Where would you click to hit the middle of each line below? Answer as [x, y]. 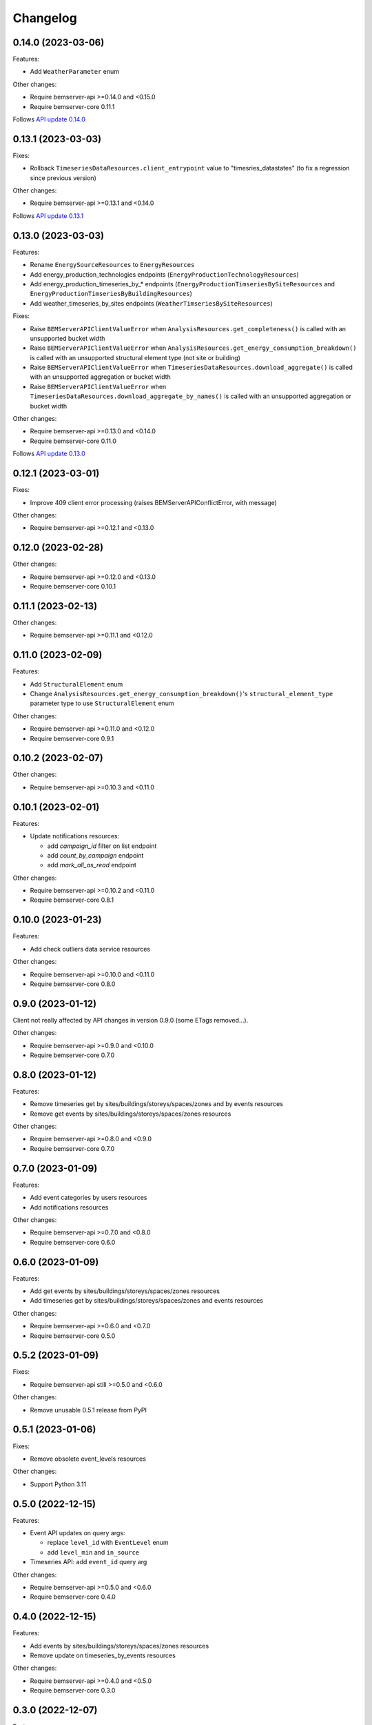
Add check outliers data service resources [90, 949]
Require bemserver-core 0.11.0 [73, 441]
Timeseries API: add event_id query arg [89, 1562]
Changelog [45, 18]
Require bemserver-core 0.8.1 [72, 900]
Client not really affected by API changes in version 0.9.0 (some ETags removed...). [131, 1020]
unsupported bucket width [68, 338]
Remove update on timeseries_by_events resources [103, 1655]
